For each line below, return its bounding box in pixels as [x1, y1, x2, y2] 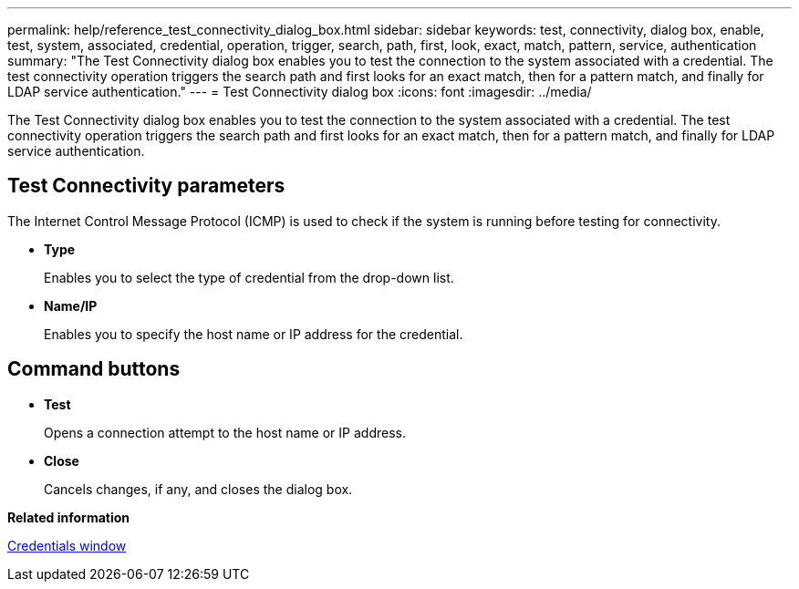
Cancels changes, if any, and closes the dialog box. [44, 480, 353, 497]
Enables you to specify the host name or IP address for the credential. [44, 325, 463, 342]
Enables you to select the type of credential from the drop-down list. [44, 269, 454, 285]
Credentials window [7, 537, 127, 553]
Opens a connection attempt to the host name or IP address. [44, 424, 406, 440]
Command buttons [7, 357, 181, 381]
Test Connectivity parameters [7, 174, 285, 198]
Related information [7, 509, 130, 525]
